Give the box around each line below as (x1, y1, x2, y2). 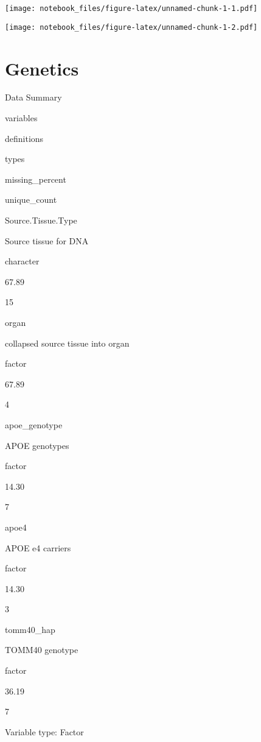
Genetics (5, 55, 79, 80)
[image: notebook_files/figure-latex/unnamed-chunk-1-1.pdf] (5, 4, 258, 13)
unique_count (5, 193, 57, 206)
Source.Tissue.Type (5, 214, 77, 226)
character (5, 255, 40, 267)
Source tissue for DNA (5, 234, 89, 247)
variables (5, 111, 38, 124)
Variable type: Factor (5, 725, 84, 738)
